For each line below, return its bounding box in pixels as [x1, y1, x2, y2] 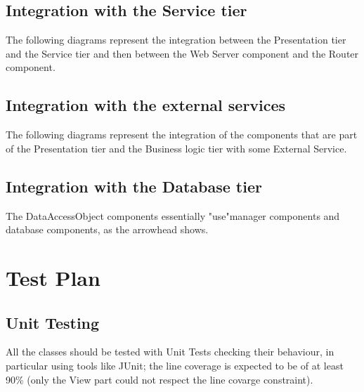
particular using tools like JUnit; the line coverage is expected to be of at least [6, 358, 344, 372]
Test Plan [6, 263, 100, 292]
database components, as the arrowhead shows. [6, 222, 209, 237]
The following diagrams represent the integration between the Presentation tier [6, 32, 346, 47]
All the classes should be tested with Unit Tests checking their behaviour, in [6, 344, 334, 359]
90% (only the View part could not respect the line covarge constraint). [6, 372, 313, 386]
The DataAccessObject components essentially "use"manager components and [6, 208, 340, 223]
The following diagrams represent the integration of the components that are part [6, 127, 358, 142]
